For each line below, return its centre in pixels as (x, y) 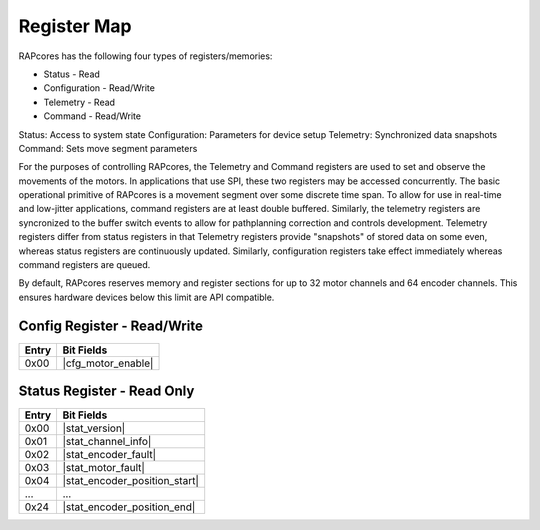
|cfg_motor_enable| (108, 363)
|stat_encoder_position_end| (129, 507)
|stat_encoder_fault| (109, 455)
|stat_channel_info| (107, 442)
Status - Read (71, 74)
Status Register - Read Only (106, 391)
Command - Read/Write (92, 116)
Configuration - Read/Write (99, 88)
